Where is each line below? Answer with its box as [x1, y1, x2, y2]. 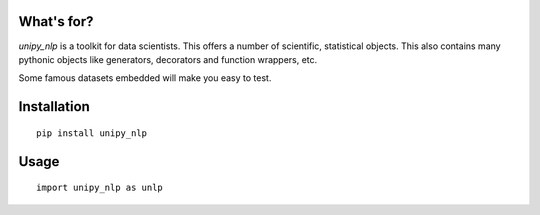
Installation [18, 98, 90, 115]
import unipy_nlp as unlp [36, 182, 164, 194]
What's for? [18, 13, 94, 30]
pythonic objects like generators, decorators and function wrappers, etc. [18, 53, 318, 65]
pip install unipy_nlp [36, 127, 148, 139]
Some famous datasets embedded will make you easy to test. [18, 72, 272, 84]
